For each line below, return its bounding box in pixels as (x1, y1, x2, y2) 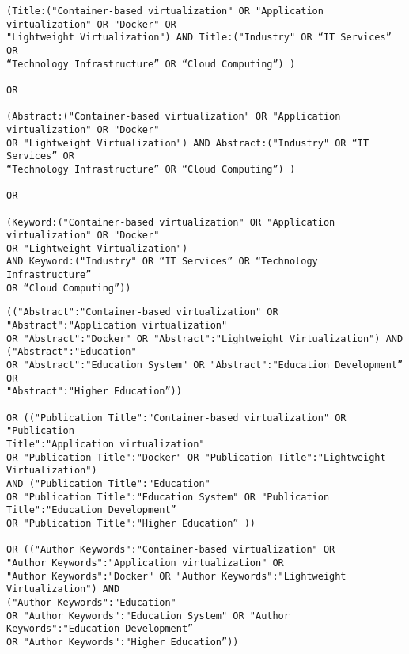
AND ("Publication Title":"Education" (6, 477, 210, 489)
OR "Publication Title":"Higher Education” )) (6, 517, 256, 529)
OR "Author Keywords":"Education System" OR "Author (6, 610, 290, 622)
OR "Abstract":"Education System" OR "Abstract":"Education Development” (6, 359, 403, 371)
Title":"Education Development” (6, 504, 176, 516)
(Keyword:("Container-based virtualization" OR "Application (6, 216, 335, 228)
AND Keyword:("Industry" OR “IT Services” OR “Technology (6, 256, 318, 268)
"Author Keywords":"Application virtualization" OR (6, 557, 284, 568)
